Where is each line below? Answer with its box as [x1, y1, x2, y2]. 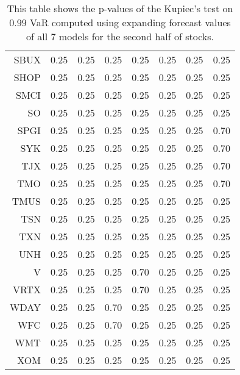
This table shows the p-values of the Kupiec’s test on [7, 1, 233, 15]
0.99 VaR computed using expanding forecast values [9, 15, 231, 29]
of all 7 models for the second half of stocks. [26, 29, 214, 43]
